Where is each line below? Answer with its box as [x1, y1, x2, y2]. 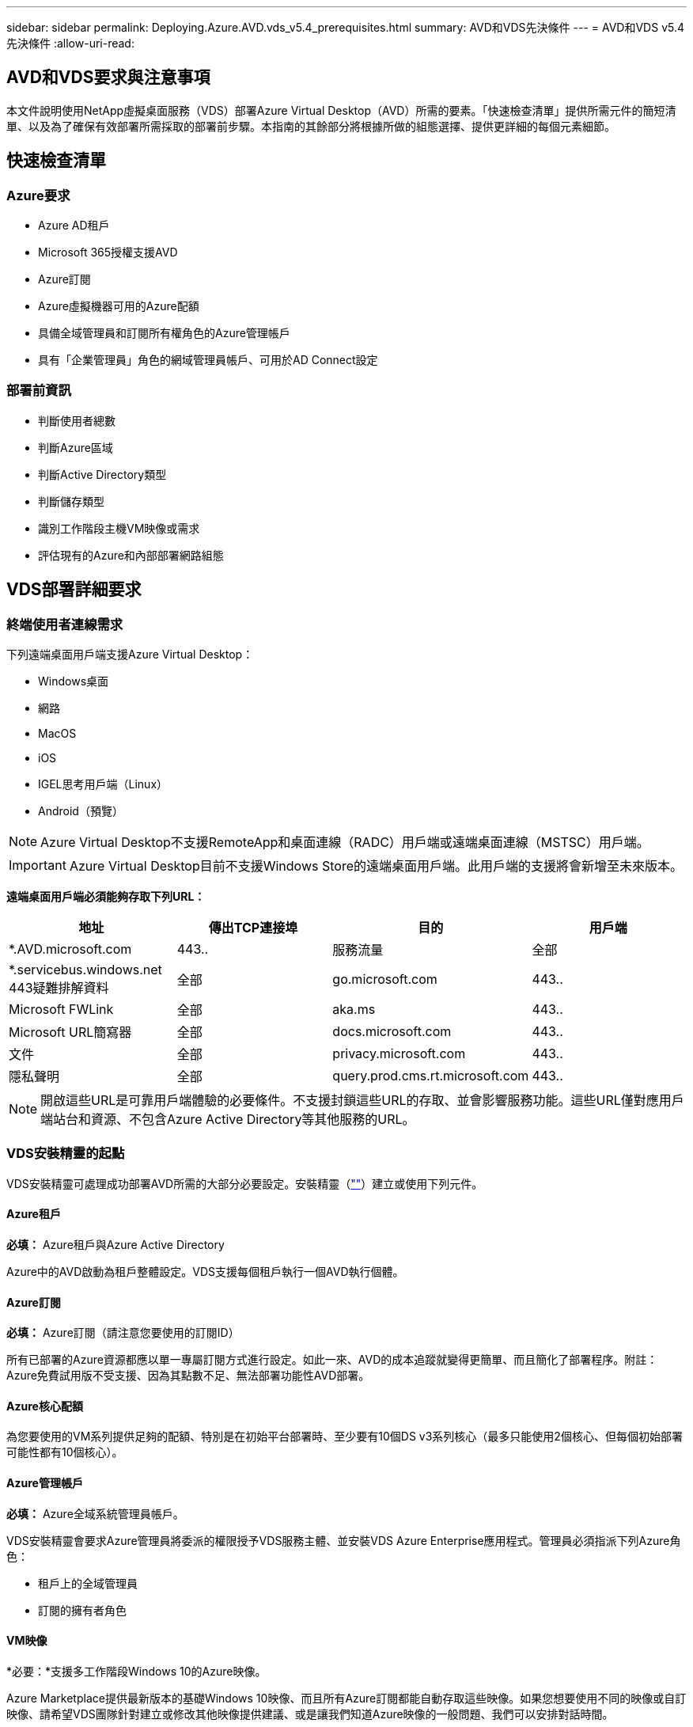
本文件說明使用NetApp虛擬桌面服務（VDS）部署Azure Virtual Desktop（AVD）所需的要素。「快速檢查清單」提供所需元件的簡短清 [6, 103, 676, 117]
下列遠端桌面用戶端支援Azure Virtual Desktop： [6, 647, 254, 662]
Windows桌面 [38, 674, 109, 689]
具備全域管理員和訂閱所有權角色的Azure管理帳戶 [38, 326, 290, 340]
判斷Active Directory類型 [38, 467, 167, 481]
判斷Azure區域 [38, 440, 113, 454]
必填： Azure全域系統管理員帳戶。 [6, 1506, 184, 1520]
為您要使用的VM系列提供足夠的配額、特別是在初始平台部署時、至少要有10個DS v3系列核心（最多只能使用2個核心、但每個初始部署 [6, 1429, 683, 1444]
